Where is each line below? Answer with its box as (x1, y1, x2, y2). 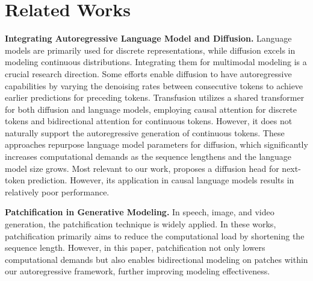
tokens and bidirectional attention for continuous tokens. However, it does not (5, 115, 293, 127)
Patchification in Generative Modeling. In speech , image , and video (5, 206, 274, 218)
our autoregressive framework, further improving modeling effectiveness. (5, 265, 270, 277)
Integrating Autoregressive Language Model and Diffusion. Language (5, 32, 292, 45)
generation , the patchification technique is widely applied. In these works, (5, 218, 276, 230)
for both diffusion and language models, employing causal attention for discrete (5, 103, 297, 115)
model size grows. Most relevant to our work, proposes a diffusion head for (5, 162, 279, 174)
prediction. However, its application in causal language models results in (28, 174, 294, 186)
